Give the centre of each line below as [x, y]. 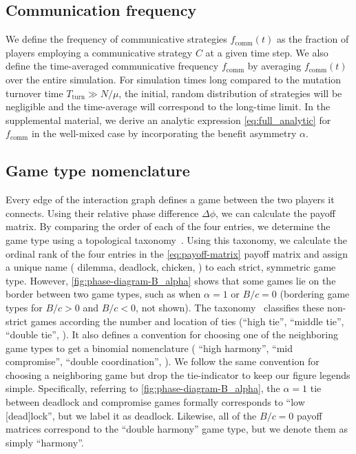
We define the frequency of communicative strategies [116, 39]
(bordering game [315, 294]
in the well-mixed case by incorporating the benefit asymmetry [164, 133]
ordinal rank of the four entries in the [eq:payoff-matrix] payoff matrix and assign [177, 253]
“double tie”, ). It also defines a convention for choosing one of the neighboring [172, 334]
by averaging [274, 66]
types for [24, 307]
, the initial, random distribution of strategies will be [230, 93]
